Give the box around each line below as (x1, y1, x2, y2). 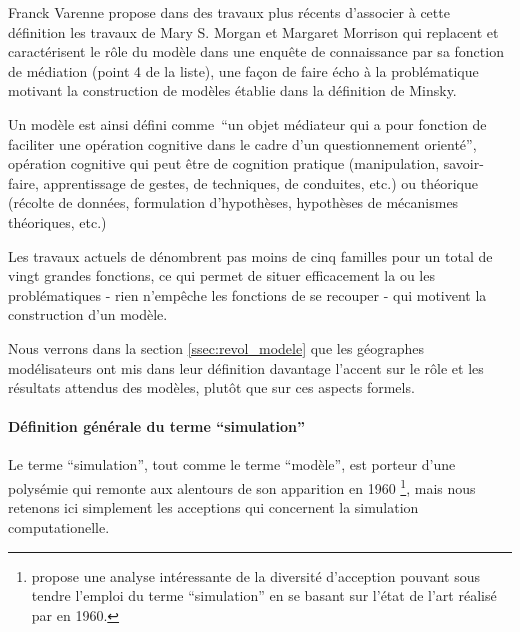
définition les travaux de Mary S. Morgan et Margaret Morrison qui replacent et (8, 21, 499, 42)
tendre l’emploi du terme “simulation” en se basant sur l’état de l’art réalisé (31, 585, 497, 606)
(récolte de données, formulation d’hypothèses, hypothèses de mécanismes (8, 192, 459, 213)
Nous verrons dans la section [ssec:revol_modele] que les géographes (8, 337, 425, 358)
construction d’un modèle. (8, 304, 168, 325)
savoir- (443, 153, 484, 174)
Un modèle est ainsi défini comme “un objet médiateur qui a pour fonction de (8, 113, 487, 134)
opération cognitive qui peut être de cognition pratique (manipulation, (8, 153, 440, 174)
